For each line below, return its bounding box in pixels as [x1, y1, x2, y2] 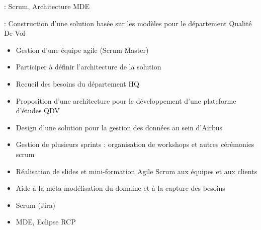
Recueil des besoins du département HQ [16, 78, 139, 89]
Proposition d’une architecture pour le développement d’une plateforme [16, 95, 236, 106]
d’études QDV [16, 105, 60, 116]
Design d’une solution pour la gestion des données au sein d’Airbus [16, 122, 223, 132]
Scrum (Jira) [16, 199, 55, 210]
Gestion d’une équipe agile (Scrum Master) [16, 44, 149, 55]
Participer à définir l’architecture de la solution [16, 61, 161, 72]
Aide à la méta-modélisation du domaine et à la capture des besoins [16, 183, 225, 193]
